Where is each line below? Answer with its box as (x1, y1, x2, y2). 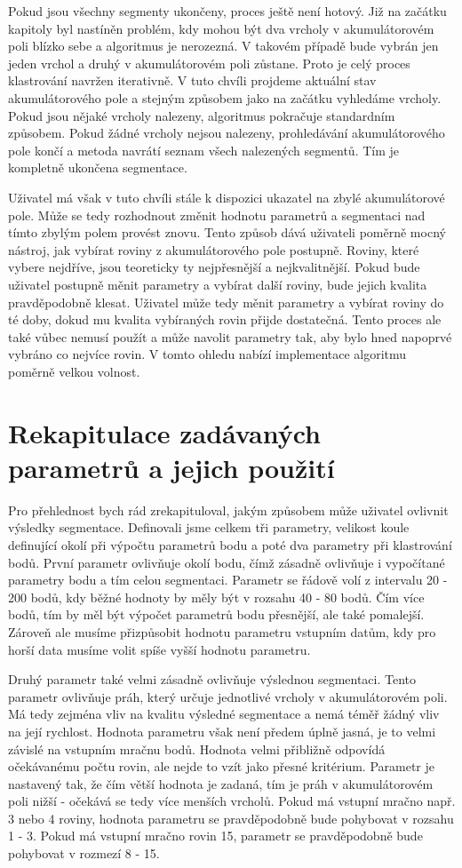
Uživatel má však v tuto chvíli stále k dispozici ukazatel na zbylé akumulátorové (8, 187, 445, 206)
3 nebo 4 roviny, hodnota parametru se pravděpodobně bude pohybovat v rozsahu (8, 808, 454, 827)
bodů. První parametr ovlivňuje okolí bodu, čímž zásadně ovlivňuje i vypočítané (8, 553, 445, 571)
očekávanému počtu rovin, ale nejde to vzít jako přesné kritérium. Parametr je (8, 757, 435, 776)
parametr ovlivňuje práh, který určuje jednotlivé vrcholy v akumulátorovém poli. (8, 687, 448, 705)
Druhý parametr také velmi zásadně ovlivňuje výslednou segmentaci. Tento (8, 670, 417, 689)
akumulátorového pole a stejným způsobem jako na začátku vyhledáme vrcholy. (8, 88, 442, 107)
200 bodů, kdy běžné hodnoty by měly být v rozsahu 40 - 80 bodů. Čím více (8, 587, 425, 606)
